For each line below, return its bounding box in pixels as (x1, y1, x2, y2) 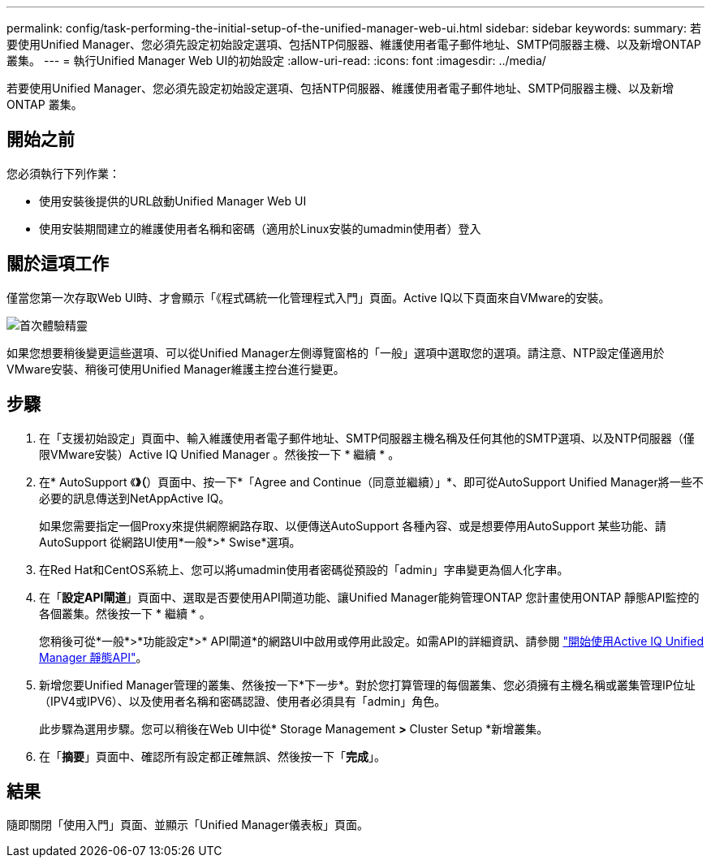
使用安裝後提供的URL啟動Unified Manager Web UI (39, 193, 307, 208)
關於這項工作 (6, 253, 109, 274)
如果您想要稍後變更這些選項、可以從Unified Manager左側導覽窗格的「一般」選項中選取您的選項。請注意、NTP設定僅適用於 (6, 345, 665, 360)
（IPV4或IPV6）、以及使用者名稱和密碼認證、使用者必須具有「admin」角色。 (39, 693, 446, 708)
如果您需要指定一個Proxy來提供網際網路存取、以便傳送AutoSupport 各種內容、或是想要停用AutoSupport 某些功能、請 (39, 518, 666, 533)
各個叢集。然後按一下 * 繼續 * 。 (39, 606, 211, 620)
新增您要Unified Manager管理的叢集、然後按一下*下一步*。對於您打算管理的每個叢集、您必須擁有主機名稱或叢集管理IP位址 (39, 677, 696, 692)
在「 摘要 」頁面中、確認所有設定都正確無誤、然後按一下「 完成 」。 (39, 749, 386, 763)
